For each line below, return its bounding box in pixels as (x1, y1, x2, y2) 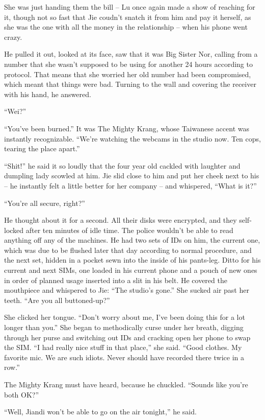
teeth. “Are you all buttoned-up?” (4, 294, 110, 305)
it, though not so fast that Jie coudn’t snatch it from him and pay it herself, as (4, 11, 251, 22)
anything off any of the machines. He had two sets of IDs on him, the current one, (4, 235, 260, 245)
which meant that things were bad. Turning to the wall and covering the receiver (4, 79, 256, 89)
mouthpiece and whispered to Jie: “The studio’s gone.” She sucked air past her (4, 285, 249, 295)
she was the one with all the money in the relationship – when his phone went (4, 21, 248, 32)
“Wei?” (4, 106, 26, 116)
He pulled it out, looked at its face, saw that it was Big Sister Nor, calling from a (4, 49, 258, 59)
